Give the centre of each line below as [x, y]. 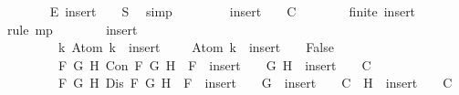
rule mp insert [72, 29]
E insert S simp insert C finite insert [233, 11]
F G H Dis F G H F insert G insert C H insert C [255, 83]
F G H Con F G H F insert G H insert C [214, 64]
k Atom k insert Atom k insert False [196, 47]
